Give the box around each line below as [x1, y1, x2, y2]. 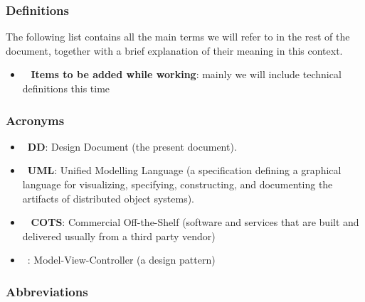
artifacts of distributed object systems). [22, 190, 194, 205]
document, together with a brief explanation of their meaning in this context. [6, 43, 343, 58]
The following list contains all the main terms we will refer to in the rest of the [6, 29, 350, 44]
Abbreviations [6, 282, 88, 300]
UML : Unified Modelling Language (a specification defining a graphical [27, 163, 342, 178]
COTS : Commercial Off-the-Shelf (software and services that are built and [31, 215, 359, 230]
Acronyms [6, 111, 65, 129]
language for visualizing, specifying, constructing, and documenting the [22, 177, 333, 191]
